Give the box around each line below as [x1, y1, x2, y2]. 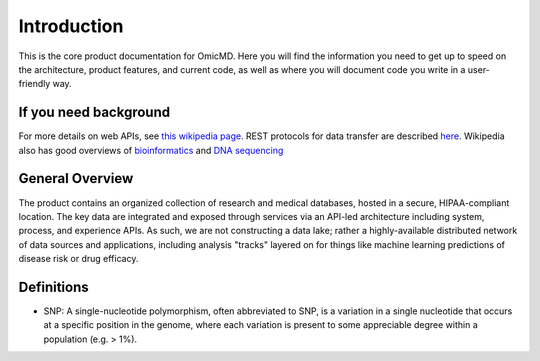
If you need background [18, 104, 170, 121]
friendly [18, 78, 51, 90]
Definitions [18, 278, 89, 295]
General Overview [18, 170, 134, 187]
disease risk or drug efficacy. [18, 253, 139, 265]
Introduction [18, 15, 124, 37]
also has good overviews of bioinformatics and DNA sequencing [18, 144, 284, 156]
